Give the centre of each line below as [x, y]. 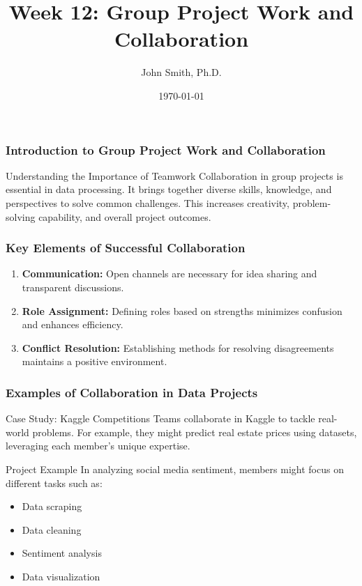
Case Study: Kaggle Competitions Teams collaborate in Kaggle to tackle [160, 418]
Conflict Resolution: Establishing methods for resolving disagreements [178, 347]
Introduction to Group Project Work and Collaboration [166, 149]
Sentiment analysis [62, 553]
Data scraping [52, 506]
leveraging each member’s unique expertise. [98, 446]
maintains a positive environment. [95, 361]
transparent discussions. [73, 287]
